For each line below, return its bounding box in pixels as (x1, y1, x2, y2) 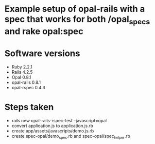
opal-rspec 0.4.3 (11, 84, 46, 90)
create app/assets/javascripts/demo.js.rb (11, 128, 94, 134)
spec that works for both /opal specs (4, 14, 150, 26)
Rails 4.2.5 (11, 69, 33, 75)
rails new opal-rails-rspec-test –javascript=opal (11, 117, 107, 123)
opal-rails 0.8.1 (11, 79, 41, 85)
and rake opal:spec (4, 26, 84, 37)
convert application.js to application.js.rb (11, 123, 93, 128)
